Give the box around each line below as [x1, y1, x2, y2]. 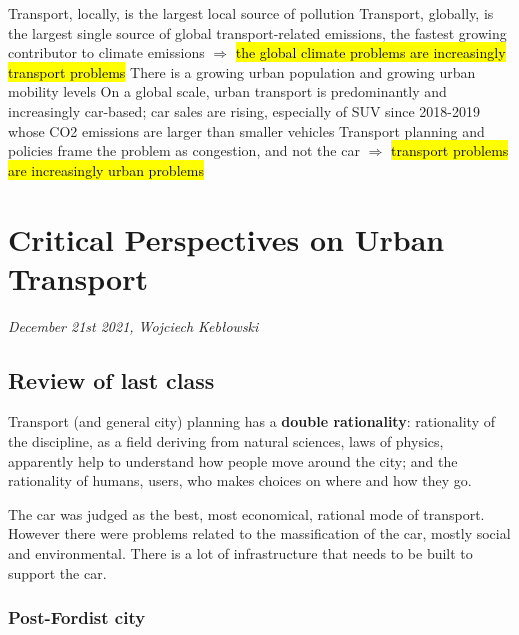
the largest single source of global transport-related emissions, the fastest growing [8, 22, 507, 43]
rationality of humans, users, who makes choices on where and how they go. [8, 470, 472, 491]
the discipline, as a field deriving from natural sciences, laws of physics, [8, 431, 444, 452]
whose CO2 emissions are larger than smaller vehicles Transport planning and [8, 120, 485, 141]
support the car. [8, 562, 107, 583]
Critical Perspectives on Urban [8, 218, 445, 259]
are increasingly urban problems [8, 159, 204, 180]
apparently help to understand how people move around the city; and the [8, 450, 458, 471]
